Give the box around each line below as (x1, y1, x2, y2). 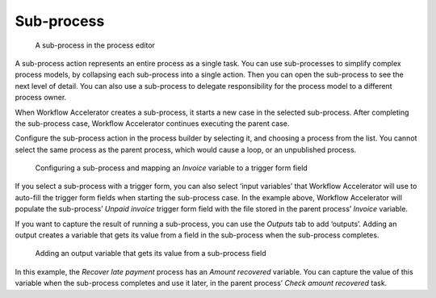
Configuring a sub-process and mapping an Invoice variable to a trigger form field (35, 163, 308, 173)
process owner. (15, 93, 67, 103)
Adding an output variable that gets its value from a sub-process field (35, 249, 266, 258)
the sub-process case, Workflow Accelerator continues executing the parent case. (15, 118, 290, 128)
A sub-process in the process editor (35, 40, 155, 50)
